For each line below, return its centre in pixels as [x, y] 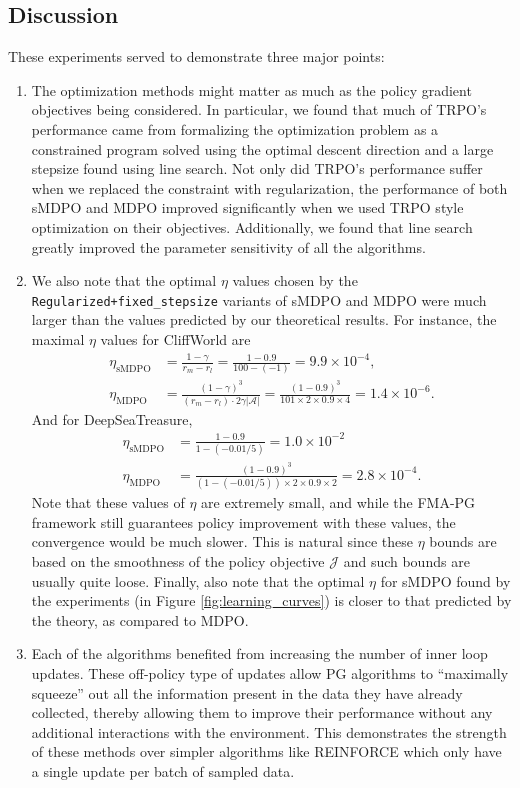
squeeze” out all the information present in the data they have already [247, 692]
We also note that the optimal [124, 280]
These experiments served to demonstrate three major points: [196, 56]
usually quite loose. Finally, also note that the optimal [198, 580]
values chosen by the [295, 280]
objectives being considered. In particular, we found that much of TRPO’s [259, 109]
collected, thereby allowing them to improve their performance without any [262, 712]
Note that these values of [108, 502]
